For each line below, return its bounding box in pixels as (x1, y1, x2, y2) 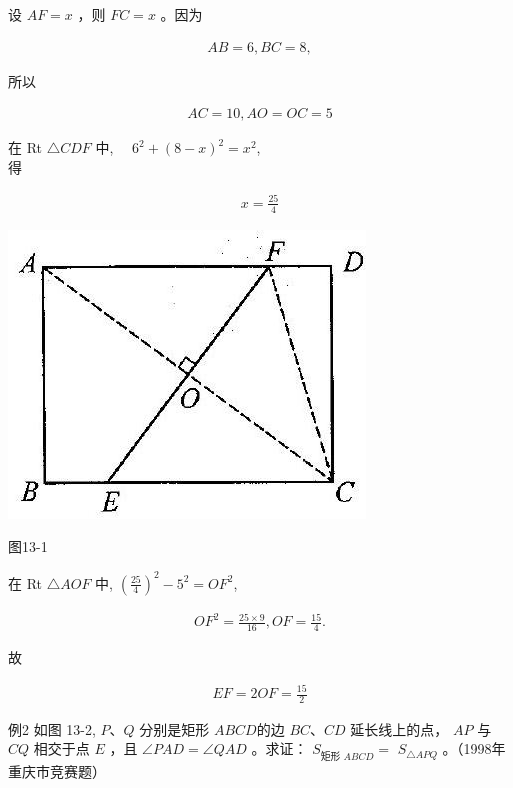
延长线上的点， (350, 718, 449, 739)
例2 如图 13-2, (8, 718, 96, 739)
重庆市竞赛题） (8, 760, 106, 781)
